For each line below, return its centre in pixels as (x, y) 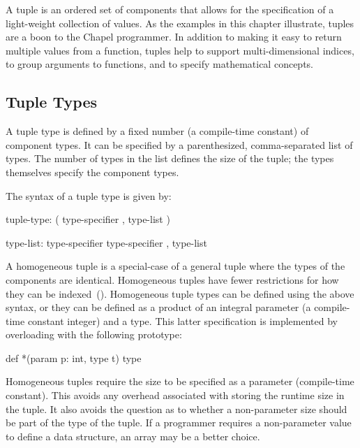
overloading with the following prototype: (94, 334)
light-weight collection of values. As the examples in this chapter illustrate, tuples (180, 23)
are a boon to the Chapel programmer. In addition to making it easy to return (174, 37)
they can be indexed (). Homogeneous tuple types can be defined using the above (180, 293)
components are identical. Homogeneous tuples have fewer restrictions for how (172, 279)
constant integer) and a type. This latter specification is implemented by (182, 320)
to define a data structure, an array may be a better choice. (133, 436)
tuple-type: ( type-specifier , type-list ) (88, 219)
